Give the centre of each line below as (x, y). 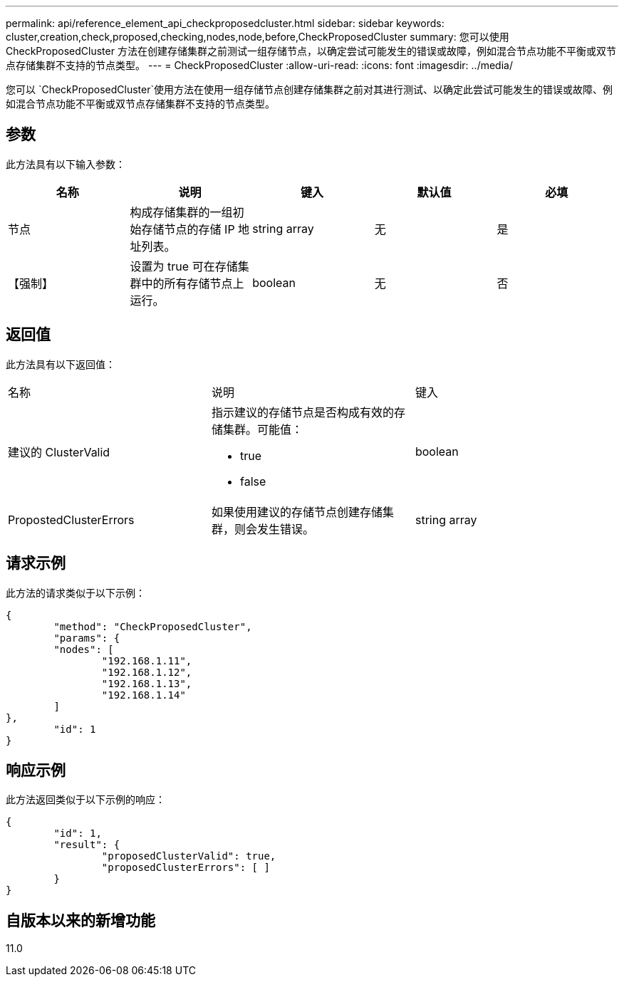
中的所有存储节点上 (193, 283)
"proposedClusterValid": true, (189, 856)
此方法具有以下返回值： (61, 364)
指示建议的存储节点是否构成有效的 (302, 412)
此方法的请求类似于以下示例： (76, 592)
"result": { (87, 845)
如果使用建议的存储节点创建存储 (297, 512)
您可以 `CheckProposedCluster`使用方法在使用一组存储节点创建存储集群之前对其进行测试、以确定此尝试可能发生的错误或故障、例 (309, 89)
